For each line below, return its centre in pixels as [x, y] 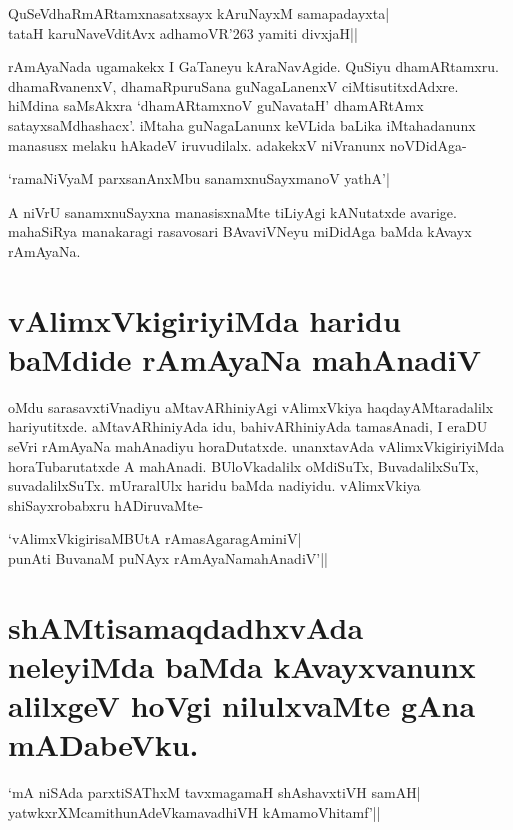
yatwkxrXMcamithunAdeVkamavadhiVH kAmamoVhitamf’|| [194, 811]
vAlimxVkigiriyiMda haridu [204, 319]
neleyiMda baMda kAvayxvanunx [242, 665]
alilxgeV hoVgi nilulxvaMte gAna [242, 705]
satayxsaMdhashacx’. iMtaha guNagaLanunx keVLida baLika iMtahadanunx [242, 124]
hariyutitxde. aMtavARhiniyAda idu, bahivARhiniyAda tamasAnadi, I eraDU [248, 426]
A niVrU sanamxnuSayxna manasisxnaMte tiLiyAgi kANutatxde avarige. [232, 211]
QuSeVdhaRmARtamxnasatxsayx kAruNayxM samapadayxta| [199, 13]
